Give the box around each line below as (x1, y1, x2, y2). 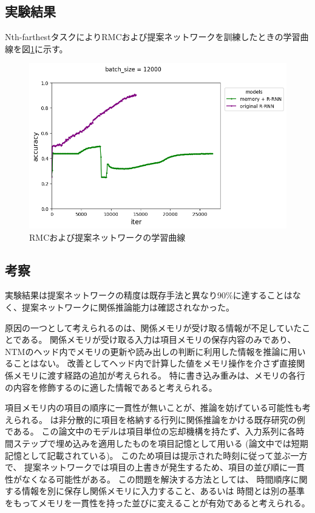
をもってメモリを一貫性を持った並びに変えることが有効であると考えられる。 (5, 496, 310, 509)
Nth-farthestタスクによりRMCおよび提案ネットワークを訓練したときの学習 (5, 30, 300, 43)
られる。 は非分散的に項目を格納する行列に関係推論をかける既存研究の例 (13, 413, 305, 425)
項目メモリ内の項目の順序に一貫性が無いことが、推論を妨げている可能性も (5, 401, 302, 414)
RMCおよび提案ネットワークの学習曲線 (29, 230, 186, 243)
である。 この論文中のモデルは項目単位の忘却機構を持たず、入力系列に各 (5, 425, 296, 438)
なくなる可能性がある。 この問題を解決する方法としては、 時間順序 (21, 472, 291, 485)
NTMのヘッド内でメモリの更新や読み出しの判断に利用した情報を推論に (5, 345, 289, 357)
